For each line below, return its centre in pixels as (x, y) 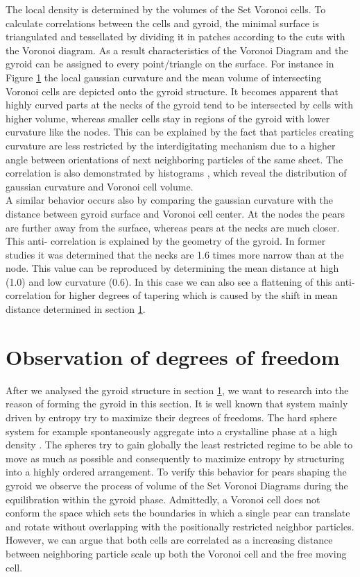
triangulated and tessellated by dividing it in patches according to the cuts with (175, 36)
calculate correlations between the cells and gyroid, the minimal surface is (162, 23)
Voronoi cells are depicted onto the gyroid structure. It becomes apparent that (172, 91)
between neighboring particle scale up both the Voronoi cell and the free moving (176, 553)
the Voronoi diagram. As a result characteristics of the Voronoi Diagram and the (177, 50)
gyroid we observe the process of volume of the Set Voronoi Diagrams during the (177, 485)
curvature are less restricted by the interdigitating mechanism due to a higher (171, 145)
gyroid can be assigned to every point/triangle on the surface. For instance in (170, 64)
